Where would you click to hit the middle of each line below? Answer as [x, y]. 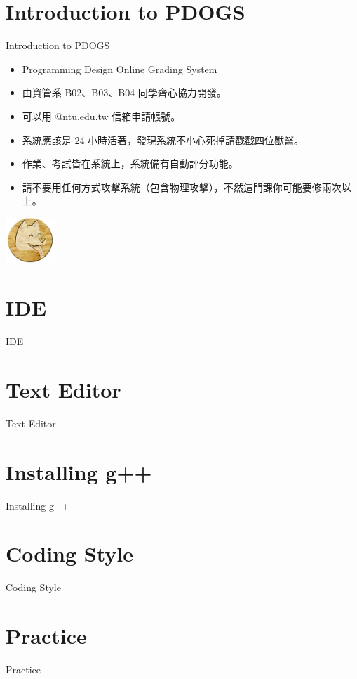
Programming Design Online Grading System [120, 69]
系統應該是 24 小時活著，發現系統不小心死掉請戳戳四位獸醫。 [163, 140]
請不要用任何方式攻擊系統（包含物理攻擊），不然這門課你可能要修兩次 [182, 187]
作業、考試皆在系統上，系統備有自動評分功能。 [130, 163]
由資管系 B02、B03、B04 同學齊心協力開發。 [124, 92]
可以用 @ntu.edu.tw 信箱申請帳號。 [101, 116]
